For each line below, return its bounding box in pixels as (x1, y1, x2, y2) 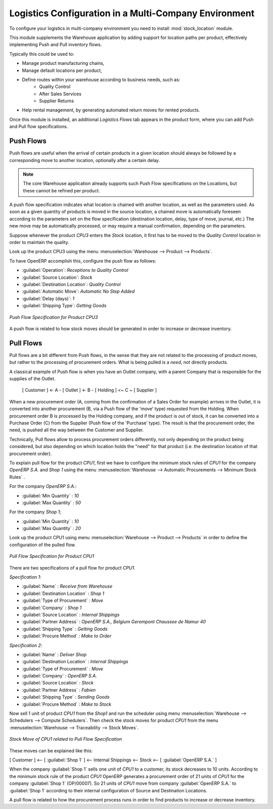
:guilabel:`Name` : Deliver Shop (22, 651, 87, 658)
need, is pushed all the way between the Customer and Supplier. (9, 427, 144, 433)
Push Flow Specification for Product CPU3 (9, 314, 98, 320)
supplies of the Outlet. (9, 376, 56, 382)
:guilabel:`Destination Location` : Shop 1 (22, 590, 105, 596)
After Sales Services (39, 91, 82, 97)
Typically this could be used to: (9, 51, 74, 57)
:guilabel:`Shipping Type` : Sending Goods (22, 694, 110, 700)
